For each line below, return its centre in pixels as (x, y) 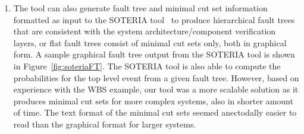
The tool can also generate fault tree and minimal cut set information (140, 8)
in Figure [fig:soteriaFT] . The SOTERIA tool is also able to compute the (147, 66)
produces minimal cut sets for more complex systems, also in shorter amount (153, 100)
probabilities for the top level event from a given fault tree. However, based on (156, 77)
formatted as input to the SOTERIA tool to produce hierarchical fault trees (154, 19)
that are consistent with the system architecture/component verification (145, 31)
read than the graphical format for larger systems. (105, 124)
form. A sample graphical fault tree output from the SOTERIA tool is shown (154, 54)
